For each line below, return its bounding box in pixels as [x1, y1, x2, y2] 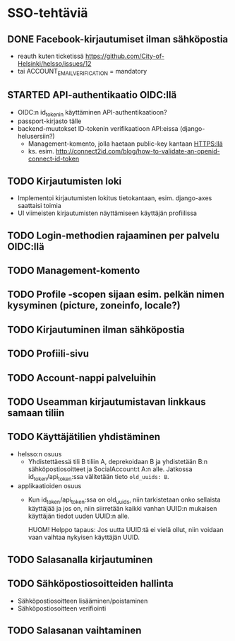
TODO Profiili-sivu [7, 348, 90, 360]
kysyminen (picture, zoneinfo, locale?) [7, 299, 181, 312]
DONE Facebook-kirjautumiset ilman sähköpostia [7, 33, 229, 45]
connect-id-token [28, 154, 80, 163]
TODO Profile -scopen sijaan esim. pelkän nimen [7, 289, 224, 301]
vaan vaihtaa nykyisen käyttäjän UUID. [28, 533, 140, 542]
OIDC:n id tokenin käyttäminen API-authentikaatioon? [17, 108, 167, 118]
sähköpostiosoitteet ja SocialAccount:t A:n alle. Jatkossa [28, 465, 193, 473]
